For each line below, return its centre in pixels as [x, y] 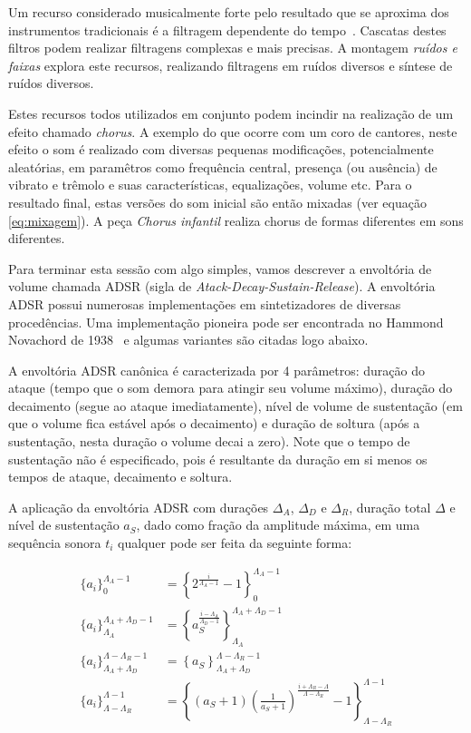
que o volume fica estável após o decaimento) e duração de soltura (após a [214, 423]
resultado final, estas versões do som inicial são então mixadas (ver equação [217, 202]
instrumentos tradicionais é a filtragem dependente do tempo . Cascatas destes [227, 29]
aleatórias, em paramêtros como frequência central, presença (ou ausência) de [223, 166]
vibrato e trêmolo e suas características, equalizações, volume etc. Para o [210, 185]
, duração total [390, 507]
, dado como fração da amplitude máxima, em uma [278, 525]
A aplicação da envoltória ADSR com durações [139, 507]
